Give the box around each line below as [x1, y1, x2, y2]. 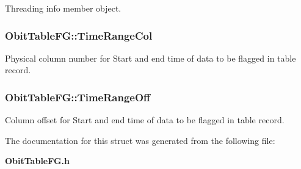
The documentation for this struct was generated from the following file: [5, 134, 275, 146]
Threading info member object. [5, 2, 121, 14]
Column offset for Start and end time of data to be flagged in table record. [5, 113, 285, 126]
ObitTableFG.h [5, 154, 70, 167]
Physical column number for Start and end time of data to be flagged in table [5, 51, 296, 64]
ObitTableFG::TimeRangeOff [5, 89, 151, 104]
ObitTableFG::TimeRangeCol [5, 27, 153, 43]
